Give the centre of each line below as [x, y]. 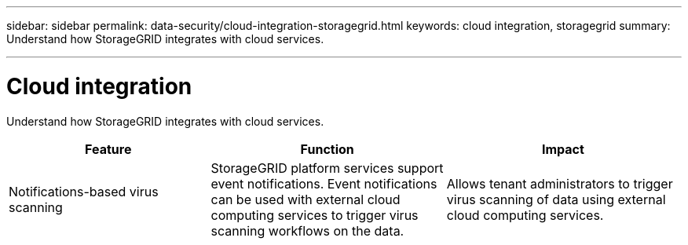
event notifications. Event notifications [324, 183]
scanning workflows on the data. [307, 230]
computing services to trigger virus [315, 215]
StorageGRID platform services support [327, 168]
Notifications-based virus [84, 191]
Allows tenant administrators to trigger [560, 183]
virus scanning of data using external [556, 199]
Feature [108, 149]
